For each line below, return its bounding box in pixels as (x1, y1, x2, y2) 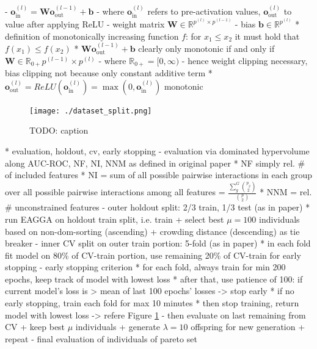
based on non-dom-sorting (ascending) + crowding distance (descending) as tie (5, 225, 300, 237)
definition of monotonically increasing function (5, 29, 179, 42)
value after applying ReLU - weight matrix (5, 18, 165, 31)
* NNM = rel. (260, 185, 312, 198)
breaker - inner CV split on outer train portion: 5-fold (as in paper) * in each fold (5, 237, 311, 250)
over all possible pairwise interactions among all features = (5, 185, 225, 198)
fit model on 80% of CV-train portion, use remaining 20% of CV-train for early (5, 248, 301, 261)
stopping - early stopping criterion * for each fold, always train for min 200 (5, 261, 286, 273)
